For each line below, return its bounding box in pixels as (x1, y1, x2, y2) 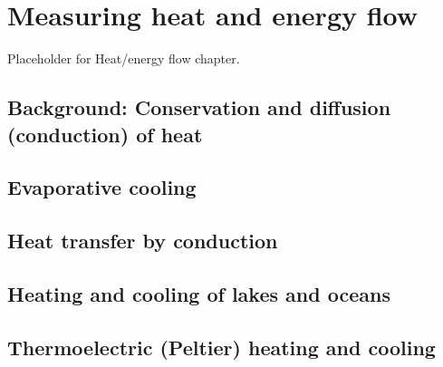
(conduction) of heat (7, 120, 203, 148)
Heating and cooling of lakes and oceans (7, 279, 390, 307)
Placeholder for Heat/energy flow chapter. (7, 49, 240, 68)
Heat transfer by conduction (7, 227, 278, 255)
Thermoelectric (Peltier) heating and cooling (7, 333, 436, 361)
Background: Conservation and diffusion (7, 93, 391, 121)
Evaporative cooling (7, 173, 197, 201)
